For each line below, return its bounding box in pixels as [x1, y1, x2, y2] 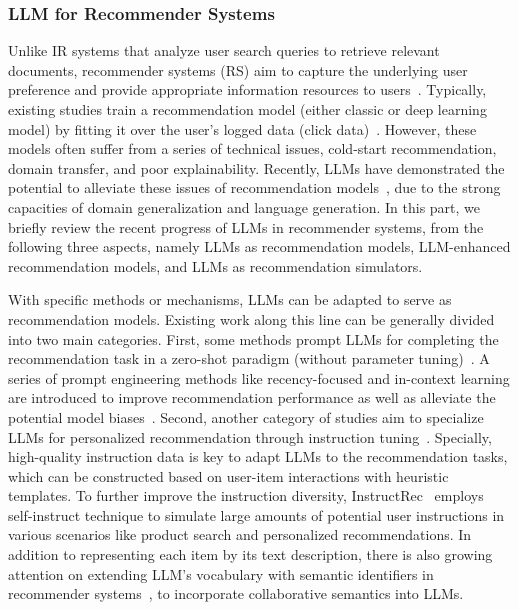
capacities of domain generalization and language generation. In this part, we [8, 196, 481, 217]
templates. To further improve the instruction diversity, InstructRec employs [8, 485, 484, 506]
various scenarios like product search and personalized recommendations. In [8, 524, 472, 545]
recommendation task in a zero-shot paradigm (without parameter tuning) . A [8, 348, 490, 369]
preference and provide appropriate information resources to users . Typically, [8, 79, 487, 100]
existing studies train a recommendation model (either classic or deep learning [8, 99, 487, 119]
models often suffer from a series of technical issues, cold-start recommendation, [8, 138, 497, 159]
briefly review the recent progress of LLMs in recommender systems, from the [8, 216, 484, 237]
